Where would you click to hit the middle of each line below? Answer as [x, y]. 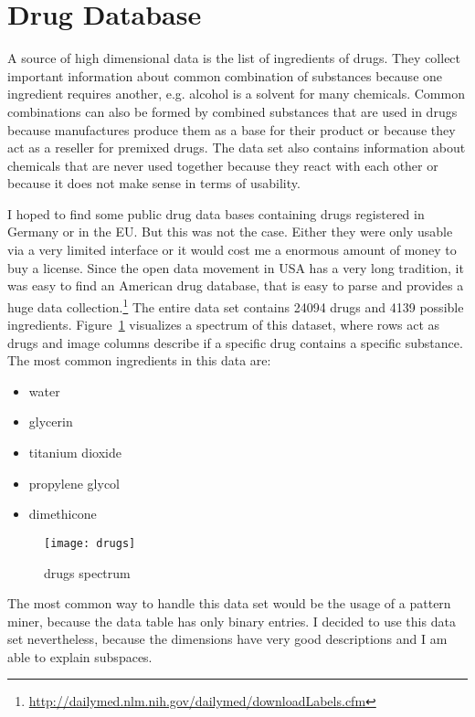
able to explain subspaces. [80, 656]
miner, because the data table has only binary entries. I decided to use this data [232, 621]
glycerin [51, 422]
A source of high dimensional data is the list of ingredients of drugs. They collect [234, 58]
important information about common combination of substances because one [225, 75]
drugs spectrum [87, 572]
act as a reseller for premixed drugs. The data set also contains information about [237, 148]
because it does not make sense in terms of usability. [154, 183]
